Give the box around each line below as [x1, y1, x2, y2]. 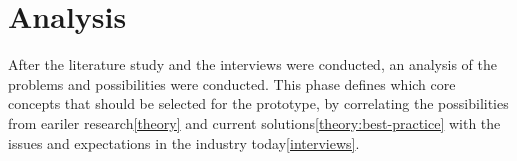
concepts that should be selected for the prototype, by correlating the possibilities [8, 93, 509, 114]
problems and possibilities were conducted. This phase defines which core [8, 73, 456, 94]
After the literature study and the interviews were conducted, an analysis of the [8, 54, 497, 75]
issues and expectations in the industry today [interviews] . [8, 132, 360, 153]
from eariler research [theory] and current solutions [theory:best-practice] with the [8, 112, 501, 133]
